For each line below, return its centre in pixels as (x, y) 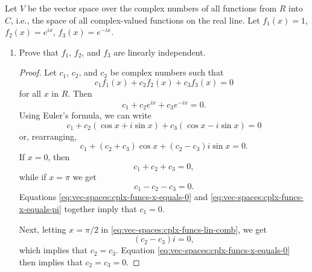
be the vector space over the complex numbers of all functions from (152, 8)
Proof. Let (38, 72)
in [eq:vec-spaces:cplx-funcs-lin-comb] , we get (184, 229)
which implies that (53, 250)
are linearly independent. (160, 52)
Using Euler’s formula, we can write (85, 115)
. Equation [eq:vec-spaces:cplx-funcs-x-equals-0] (203, 250)
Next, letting (43, 229)
